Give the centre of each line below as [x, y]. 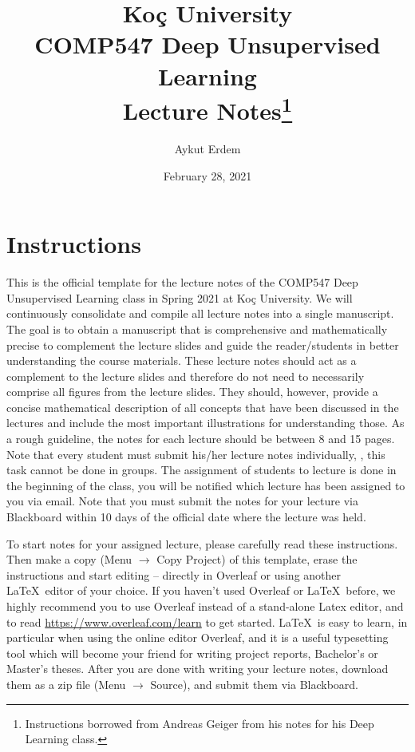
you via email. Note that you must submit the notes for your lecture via [182, 501]
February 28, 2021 [207, 175]
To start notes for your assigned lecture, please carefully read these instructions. [202, 543]
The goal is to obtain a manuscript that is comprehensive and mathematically [197, 329]
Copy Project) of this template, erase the [257, 559]
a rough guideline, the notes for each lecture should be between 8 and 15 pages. [201, 439]
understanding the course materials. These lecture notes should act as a [182, 360]
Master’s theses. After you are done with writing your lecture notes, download [198, 669]
